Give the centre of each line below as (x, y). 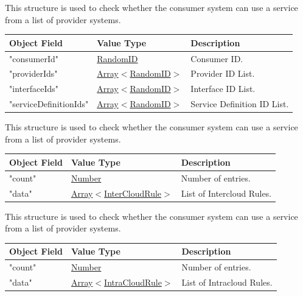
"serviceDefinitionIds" (49, 104)
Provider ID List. (223, 73)
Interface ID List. (223, 89)
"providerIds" (33, 73)
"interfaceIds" (34, 89)
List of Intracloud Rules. (227, 282)
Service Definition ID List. (240, 104)
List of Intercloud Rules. (226, 193)
